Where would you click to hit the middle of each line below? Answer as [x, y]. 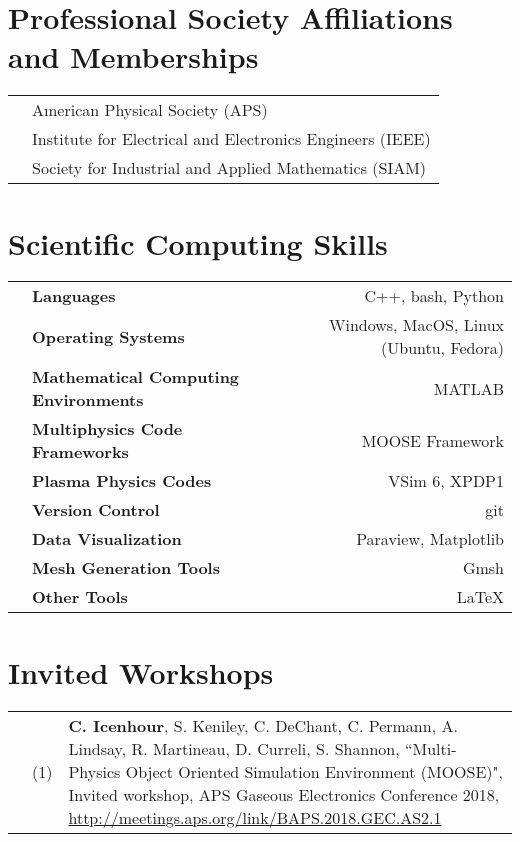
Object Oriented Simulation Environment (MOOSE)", [314, 771]
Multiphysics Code [107, 429]
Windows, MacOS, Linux [416, 325]
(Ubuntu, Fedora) [442, 348]
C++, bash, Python [434, 296]
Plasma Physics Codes [122, 481]
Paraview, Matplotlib [430, 539]
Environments [88, 400]
